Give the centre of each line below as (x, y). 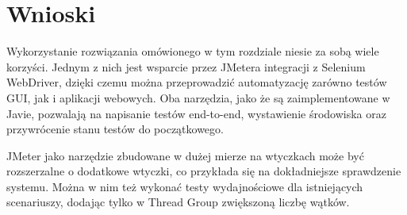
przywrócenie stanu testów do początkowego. (115, 129)
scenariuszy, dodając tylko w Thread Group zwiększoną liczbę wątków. (178, 202)
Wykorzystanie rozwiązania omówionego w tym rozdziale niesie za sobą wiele (193, 51)
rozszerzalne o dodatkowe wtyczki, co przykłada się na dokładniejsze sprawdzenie (204, 171)
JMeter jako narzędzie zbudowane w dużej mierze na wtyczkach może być (185, 155)
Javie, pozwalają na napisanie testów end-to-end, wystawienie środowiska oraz (196, 113)
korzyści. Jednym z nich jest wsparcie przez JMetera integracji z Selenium (186, 66)
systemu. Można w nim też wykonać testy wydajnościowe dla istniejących (185, 186)
